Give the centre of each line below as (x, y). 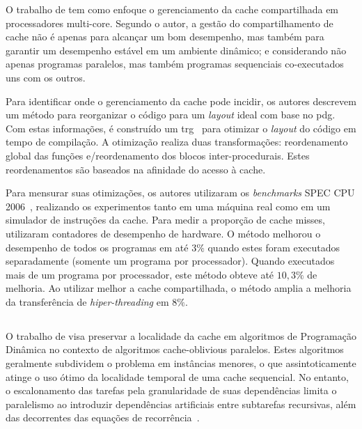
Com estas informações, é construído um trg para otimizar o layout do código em (181, 128)
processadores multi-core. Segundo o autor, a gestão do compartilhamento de (170, 23)
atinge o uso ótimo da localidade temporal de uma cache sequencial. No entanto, (177, 376)
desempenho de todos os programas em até (97, 247)
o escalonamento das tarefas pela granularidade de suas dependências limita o (171, 390)
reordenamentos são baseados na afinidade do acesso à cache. (136, 169)
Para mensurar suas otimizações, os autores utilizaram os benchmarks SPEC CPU (180, 193)
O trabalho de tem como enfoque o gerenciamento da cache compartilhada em (172, 9)
